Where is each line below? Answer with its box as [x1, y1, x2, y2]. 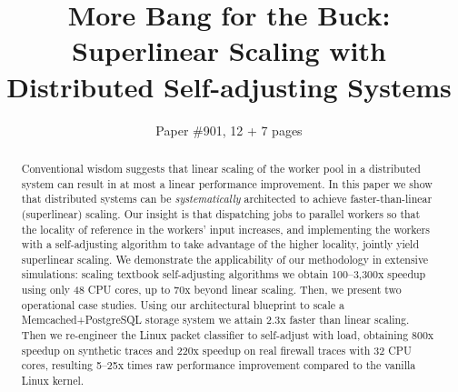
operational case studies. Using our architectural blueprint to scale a [21, 297, 345, 312]
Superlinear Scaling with [72, 32, 386, 69]
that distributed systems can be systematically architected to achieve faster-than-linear [21, 191, 433, 206]
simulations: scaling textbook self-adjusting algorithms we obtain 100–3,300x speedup [21, 266, 426, 282]
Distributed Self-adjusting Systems [6, 67, 452, 105]
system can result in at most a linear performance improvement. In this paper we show [21, 176, 433, 191]
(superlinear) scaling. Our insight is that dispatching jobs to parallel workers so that [21, 206, 421, 221]
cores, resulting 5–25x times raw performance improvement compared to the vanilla [21, 357, 416, 373]
